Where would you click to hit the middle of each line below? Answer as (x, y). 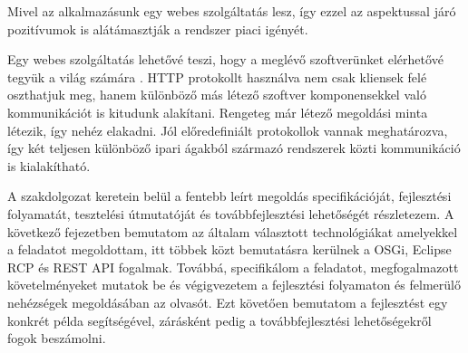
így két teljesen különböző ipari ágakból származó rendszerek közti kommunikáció (234, 148)
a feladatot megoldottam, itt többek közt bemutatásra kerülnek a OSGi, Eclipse (229, 249)
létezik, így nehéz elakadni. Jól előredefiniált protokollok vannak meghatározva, (228, 130)
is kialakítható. (49, 165)
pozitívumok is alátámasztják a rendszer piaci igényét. (158, 29)
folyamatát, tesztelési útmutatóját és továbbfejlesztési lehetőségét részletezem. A (231, 213)
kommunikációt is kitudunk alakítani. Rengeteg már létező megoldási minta (218, 112)
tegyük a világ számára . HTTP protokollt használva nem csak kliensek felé (217, 76)
